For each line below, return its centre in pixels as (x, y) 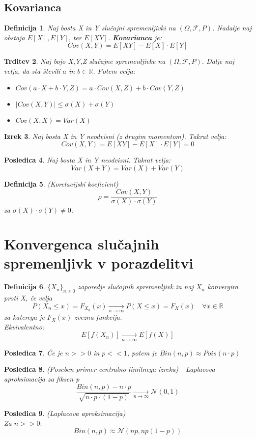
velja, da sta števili (32, 70)
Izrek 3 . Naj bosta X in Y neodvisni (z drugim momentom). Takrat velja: (115, 136)
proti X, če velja (28, 298)
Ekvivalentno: (24, 326)
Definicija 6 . (25, 287)
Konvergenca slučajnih (82, 244)
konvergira (223, 287)
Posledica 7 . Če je (33, 352)
